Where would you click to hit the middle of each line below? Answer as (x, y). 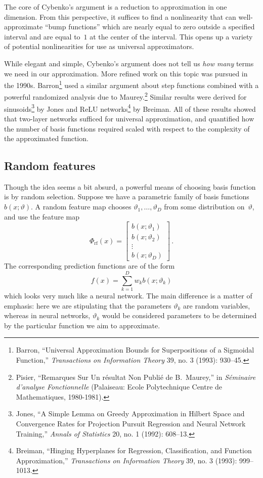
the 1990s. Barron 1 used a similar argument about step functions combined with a (131, 84)
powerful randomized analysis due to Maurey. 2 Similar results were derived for (125, 96)
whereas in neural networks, (47, 315)
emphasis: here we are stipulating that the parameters (88, 305)
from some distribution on (204, 207)
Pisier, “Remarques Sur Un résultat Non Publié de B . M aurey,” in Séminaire (136, 377)
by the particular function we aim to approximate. (82, 325)
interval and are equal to (42, 36)
